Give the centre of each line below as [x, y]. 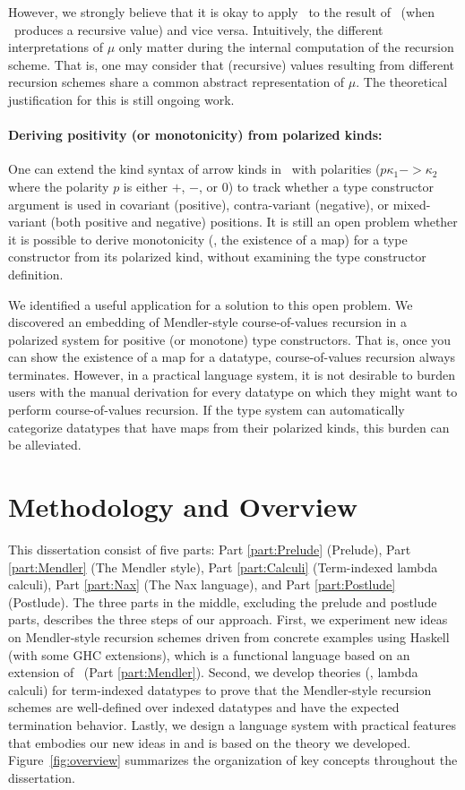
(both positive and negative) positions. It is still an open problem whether [254, 222]
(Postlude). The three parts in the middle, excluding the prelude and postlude [223, 601]
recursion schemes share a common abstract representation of [177, 82]
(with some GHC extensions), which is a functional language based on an [209, 654]
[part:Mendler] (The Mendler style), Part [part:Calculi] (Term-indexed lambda [223, 567]
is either [145, 186]
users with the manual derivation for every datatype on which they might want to [233, 392]
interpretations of [56, 47]
